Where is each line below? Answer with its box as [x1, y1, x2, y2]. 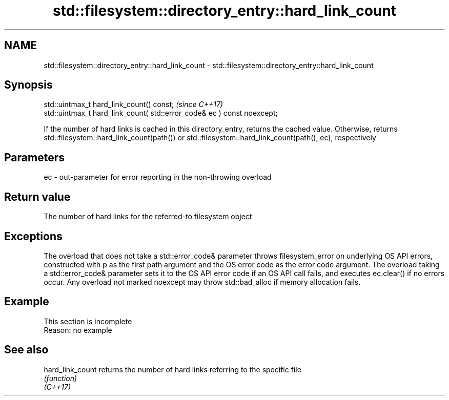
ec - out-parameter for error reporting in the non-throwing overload [44, 173, 272, 182]
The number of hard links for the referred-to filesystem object [44, 212, 252, 221]
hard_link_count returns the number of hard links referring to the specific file [44, 365, 301, 374]
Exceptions [4, 229, 63, 243]
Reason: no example [44, 325, 112, 334]
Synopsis [4, 78, 53, 92]
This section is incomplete [44, 317, 132, 326]
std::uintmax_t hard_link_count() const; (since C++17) [44, 100, 223, 109]
